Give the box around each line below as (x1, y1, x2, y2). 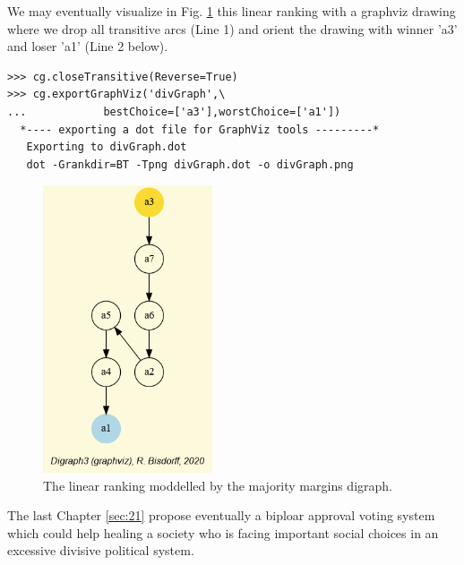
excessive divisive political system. (7, 541, 194, 560)
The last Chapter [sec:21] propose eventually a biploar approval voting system (7, 506, 435, 525)
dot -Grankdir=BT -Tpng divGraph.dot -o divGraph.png (26, 158, 354, 171)
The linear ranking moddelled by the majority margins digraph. (43, 475, 392, 494)
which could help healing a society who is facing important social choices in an (7, 523, 439, 542)
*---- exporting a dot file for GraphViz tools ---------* (20, 123, 380, 136)
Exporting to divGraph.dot (26, 141, 187, 154)
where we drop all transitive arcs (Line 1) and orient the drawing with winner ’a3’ (7, 19, 458, 38)
